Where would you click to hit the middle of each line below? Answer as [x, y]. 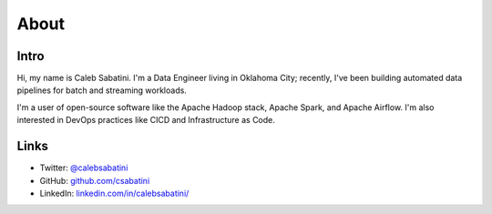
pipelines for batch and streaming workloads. [102, 90]
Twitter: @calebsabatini [84, 168]
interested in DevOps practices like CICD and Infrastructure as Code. [146, 120]
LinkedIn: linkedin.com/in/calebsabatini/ [114, 193]
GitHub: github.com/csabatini [95, 180]
